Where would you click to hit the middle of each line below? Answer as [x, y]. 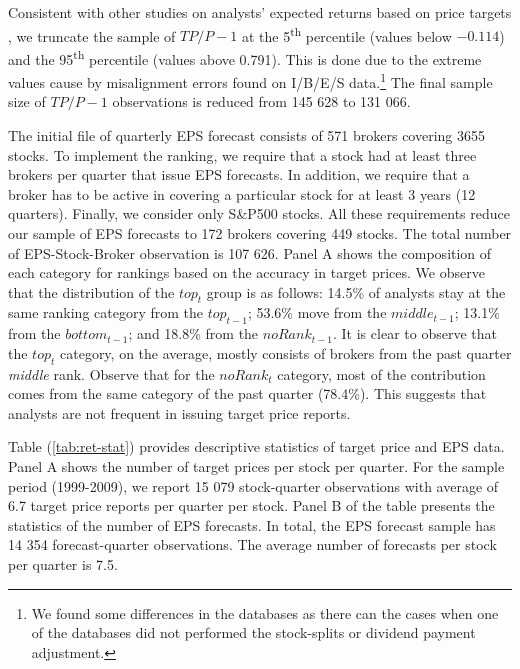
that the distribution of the [91, 291]
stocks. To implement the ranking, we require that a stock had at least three [242, 154]
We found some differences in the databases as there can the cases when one [265, 612]
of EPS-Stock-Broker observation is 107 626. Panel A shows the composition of [250, 252]
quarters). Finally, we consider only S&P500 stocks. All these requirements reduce [259, 213]
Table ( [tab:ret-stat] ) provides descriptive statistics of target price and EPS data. [256, 446]
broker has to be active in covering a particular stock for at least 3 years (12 [242, 193]
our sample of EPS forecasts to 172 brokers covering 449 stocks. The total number [260, 232]
